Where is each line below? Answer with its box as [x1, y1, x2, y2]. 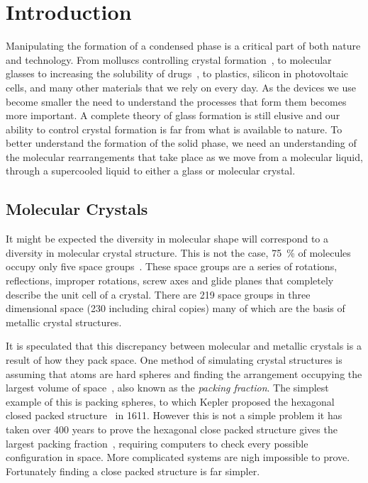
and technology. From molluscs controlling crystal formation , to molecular [6, 52, 332, 67]
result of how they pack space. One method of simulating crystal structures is [6, 352, 342, 367]
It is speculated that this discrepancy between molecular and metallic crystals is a [6, 338, 362, 353]
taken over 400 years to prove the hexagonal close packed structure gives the [6, 421, 338, 436]
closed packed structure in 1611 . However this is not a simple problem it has [6, 408, 342, 423]
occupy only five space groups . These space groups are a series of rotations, [6, 259, 338, 274]
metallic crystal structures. [6, 314, 122, 329]
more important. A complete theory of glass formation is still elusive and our [6, 108, 340, 123]
